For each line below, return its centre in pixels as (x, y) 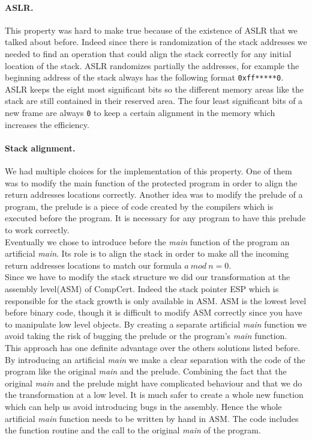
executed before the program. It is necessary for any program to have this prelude (155, 218)
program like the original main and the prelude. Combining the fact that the (146, 371)
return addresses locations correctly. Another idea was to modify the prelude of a (154, 194)
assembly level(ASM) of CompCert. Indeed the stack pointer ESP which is (142, 289)
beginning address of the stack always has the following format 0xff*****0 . (144, 77)
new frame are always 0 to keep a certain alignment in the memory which (140, 113)
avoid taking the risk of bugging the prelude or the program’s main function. (146, 336)
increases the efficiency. (47, 124)
